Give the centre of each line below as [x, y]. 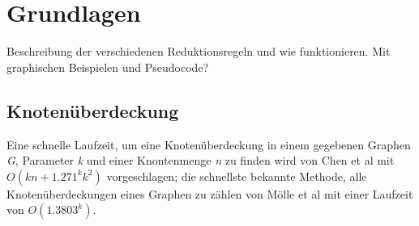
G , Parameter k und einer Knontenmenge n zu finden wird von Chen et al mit [201, 160]
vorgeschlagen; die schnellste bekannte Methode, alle [237, 176]
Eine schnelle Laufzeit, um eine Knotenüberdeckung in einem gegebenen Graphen [209, 144]
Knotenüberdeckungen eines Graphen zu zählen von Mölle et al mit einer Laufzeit [210, 193]
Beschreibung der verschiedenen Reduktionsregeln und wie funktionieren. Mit [199, 51]
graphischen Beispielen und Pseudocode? [108, 67]
